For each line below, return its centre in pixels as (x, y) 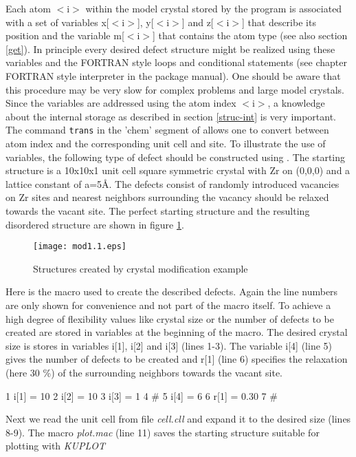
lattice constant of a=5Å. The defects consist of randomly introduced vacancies (173, 183)
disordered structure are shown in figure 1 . (95, 224)
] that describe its (279, 22)
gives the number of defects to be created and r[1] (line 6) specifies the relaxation (177, 359)
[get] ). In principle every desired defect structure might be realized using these (170, 49)
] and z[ (198, 22)
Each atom (28, 8)
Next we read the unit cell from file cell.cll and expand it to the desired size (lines (178, 419)
